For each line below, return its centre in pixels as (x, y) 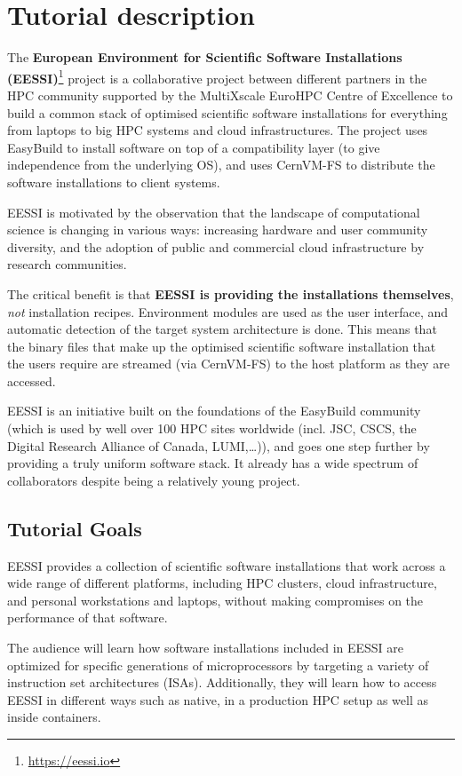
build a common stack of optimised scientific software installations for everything (227, 112)
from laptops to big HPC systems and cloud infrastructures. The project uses (218, 130)
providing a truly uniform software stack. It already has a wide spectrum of (213, 463)
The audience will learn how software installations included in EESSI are (206, 648)
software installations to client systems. (114, 182)
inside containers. (54, 717)
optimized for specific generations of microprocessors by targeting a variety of (218, 665)
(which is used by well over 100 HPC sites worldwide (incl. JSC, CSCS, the (212, 428)
